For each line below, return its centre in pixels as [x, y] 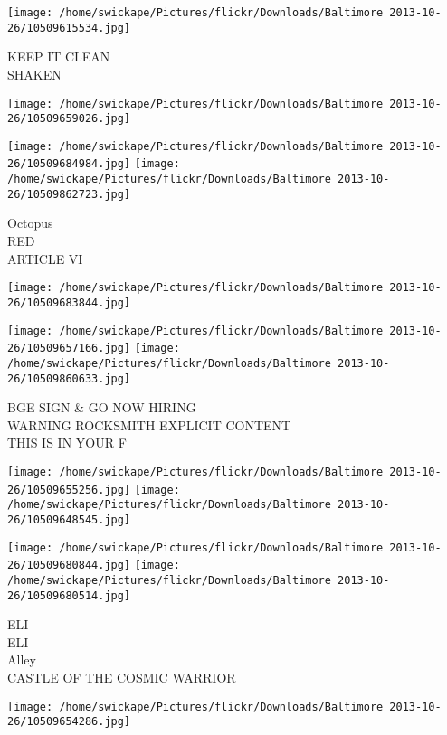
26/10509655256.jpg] [69, 490]
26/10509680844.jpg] [69, 565]
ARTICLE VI [45, 258]
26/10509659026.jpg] [69, 119]
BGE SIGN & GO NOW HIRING [102, 407]
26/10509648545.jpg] [69, 519]
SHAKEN [34, 74]
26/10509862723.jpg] [69, 194]
